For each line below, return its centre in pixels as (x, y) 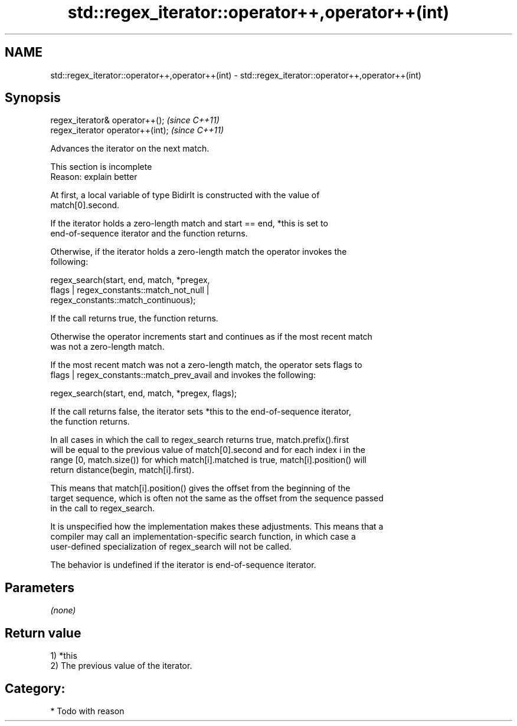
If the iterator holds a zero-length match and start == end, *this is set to (189, 224)
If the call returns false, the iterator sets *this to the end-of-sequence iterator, (201, 412)
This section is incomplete (101, 167)
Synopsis (33, 98)
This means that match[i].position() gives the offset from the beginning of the (200, 488)
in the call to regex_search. (102, 508)
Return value (43, 633)
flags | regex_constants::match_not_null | (130, 290)
